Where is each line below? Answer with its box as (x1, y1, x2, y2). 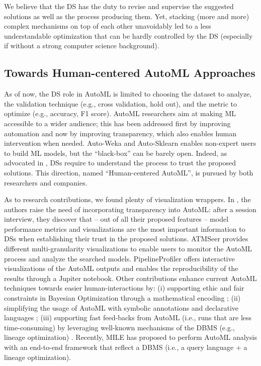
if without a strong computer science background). (4, 40, 159, 51)
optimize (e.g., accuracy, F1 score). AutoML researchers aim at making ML (4, 108, 236, 119)
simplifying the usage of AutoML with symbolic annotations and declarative (4, 302, 239, 313)
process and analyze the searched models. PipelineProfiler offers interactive (4, 253, 235, 263)
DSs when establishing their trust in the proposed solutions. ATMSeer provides (4, 233, 248, 244)
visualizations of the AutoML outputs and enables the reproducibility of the (4, 263, 238, 273)
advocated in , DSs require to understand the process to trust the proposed (4, 157, 236, 168)
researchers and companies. (4, 177, 88, 188)
